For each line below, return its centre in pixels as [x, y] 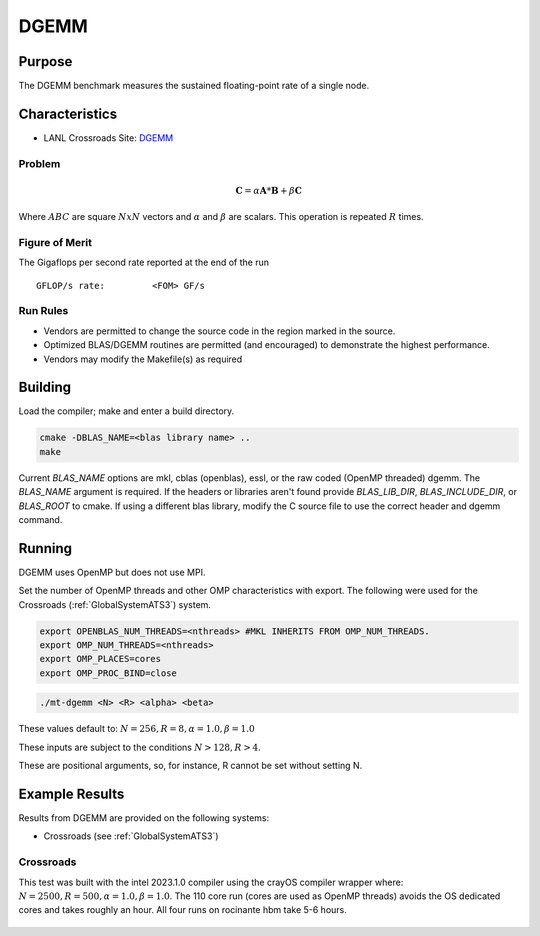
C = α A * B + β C [268, 190]
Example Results [71, 794]
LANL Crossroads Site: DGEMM [108, 137]
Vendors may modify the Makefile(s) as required [143, 359]
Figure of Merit [55, 242]
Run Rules [43, 311]
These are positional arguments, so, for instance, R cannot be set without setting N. [190, 766]
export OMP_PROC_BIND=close [108, 673]
